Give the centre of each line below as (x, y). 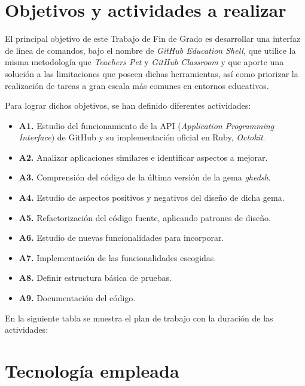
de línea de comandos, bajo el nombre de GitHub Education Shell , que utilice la (150, 50)
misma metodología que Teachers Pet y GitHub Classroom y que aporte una (144, 62)
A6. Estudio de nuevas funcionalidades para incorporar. (121, 238)
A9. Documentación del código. (77, 298)
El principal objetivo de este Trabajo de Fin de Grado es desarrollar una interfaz (153, 39)
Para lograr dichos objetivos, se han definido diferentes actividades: (128, 105)
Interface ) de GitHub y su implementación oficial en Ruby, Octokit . (142, 137)
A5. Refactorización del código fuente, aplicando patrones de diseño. (145, 217)
